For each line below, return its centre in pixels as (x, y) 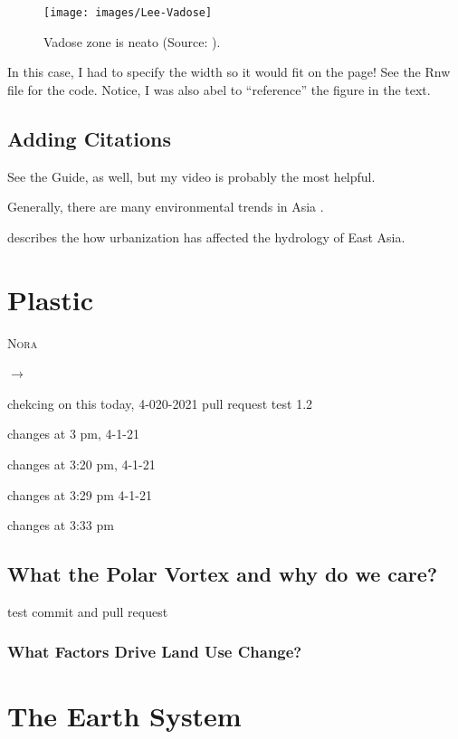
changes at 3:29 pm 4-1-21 (80, 494)
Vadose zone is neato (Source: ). (132, 41)
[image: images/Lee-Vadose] (128, 13)
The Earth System (124, 715)
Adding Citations (90, 138)
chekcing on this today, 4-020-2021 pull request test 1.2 (160, 403)
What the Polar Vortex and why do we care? (223, 574)
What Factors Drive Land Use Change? (155, 652)
